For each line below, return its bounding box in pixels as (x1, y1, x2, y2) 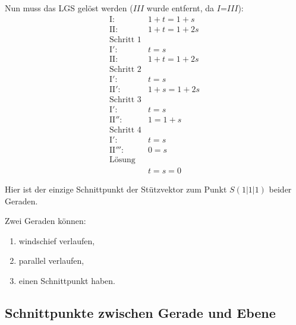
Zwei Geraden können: (5, 214, 86, 227)
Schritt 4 (109, 125, 141, 134)
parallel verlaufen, (18, 254, 84, 267)
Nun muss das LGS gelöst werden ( (5, 2, 133, 14)
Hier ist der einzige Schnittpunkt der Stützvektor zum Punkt (5, 183, 227, 195)
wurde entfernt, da (146, 2, 215, 14)
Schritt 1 (109, 35, 141, 44)
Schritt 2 (109, 65, 141, 74)
